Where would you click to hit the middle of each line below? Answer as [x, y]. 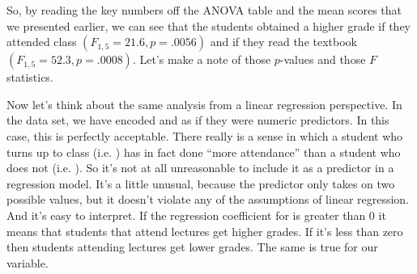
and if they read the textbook [283, 42]
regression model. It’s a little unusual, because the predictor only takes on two [201, 183]
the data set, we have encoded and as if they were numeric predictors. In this [198, 120]
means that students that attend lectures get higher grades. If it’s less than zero [205, 231]
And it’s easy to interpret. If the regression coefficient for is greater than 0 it [196, 215]
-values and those [323, 59]
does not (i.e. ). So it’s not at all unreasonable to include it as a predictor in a [200, 168]
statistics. [30, 77]
